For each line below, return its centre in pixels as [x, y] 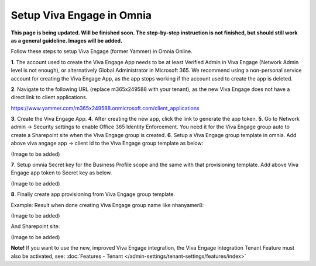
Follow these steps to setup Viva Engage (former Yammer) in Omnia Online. [102, 51]
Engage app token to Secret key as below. [61, 173]
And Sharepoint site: [35, 226]
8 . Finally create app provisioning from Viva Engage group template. [93, 194]
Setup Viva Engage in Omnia [81, 15]
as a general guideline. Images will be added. [67, 40]
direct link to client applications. [49, 97]
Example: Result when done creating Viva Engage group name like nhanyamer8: [107, 205]
